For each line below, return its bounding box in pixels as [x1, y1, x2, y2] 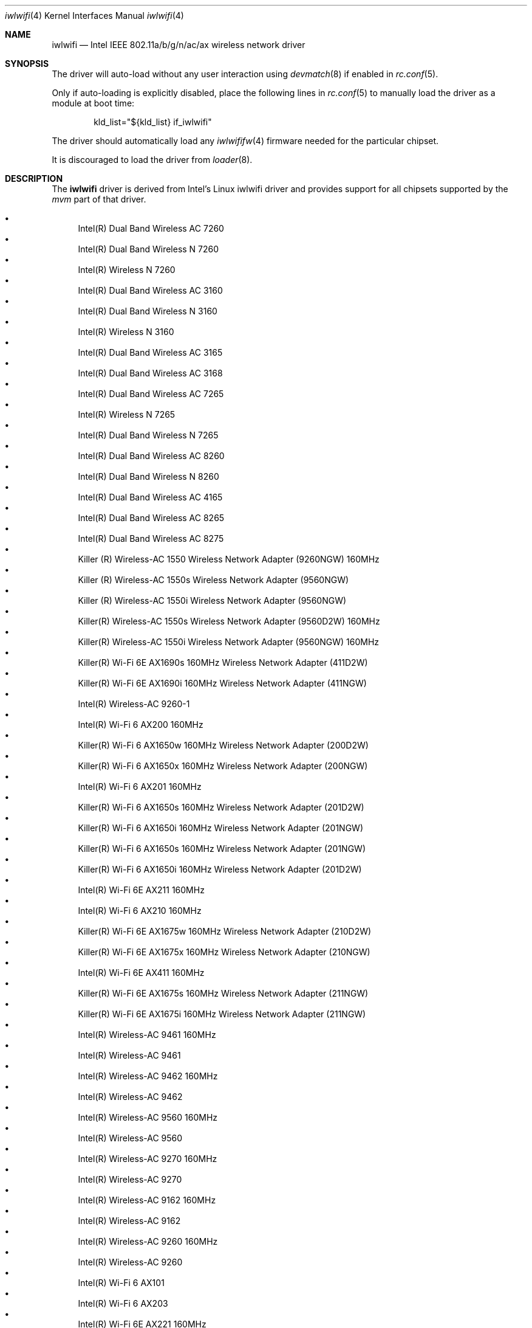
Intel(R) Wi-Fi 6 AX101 [78, 1278, 165, 1288]
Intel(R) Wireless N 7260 [78, 265, 176, 275]
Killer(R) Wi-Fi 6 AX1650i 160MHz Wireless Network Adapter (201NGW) [78, 823, 363, 833]
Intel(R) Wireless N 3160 [78, 327, 174, 337]
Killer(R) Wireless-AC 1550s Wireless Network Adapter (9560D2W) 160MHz [78, 616, 380, 626]
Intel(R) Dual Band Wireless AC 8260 [78, 451, 225, 461]
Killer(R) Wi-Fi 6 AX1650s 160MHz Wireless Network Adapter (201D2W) [78, 802, 364, 812]
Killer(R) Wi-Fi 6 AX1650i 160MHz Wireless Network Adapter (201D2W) [78, 864, 362, 874]
